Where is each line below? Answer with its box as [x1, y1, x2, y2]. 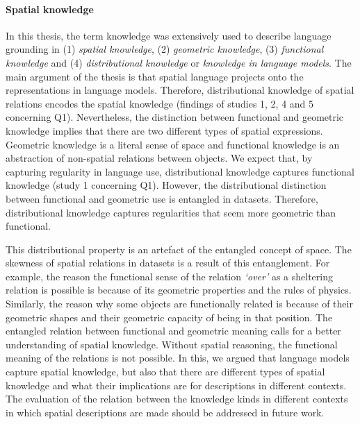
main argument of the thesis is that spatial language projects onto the [6, 69, 304, 83]
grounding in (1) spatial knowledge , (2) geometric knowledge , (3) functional [6, 42, 324, 56]
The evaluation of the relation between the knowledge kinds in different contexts [6, 391, 348, 406]
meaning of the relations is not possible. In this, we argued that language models [6, 350, 350, 365]
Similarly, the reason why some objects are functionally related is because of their [6, 296, 353, 311]
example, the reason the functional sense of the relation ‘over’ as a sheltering [6, 269, 333, 283]
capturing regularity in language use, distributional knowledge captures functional [6, 164, 354, 178]
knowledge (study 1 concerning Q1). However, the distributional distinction [6, 178, 327, 192]
